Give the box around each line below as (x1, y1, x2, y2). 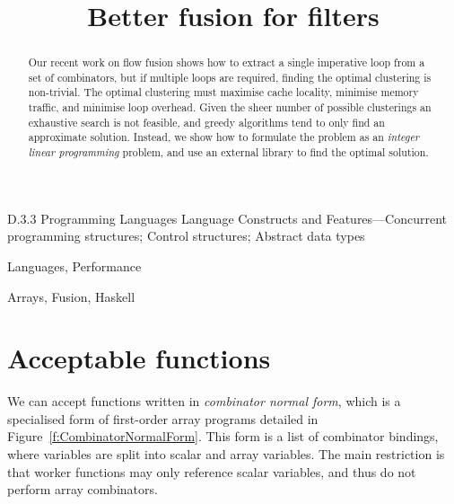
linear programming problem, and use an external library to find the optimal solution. (28, 145, 429, 160)
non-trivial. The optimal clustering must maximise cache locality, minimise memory (28, 84, 419, 100)
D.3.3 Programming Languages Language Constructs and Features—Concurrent (7, 208, 448, 227)
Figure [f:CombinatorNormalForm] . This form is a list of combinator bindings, (7, 427, 439, 446)
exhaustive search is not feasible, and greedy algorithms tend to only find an (28, 114, 385, 129)
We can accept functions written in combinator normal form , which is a (7, 392, 401, 411)
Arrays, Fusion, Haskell (7, 287, 135, 305)
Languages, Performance (7, 256, 142, 275)
